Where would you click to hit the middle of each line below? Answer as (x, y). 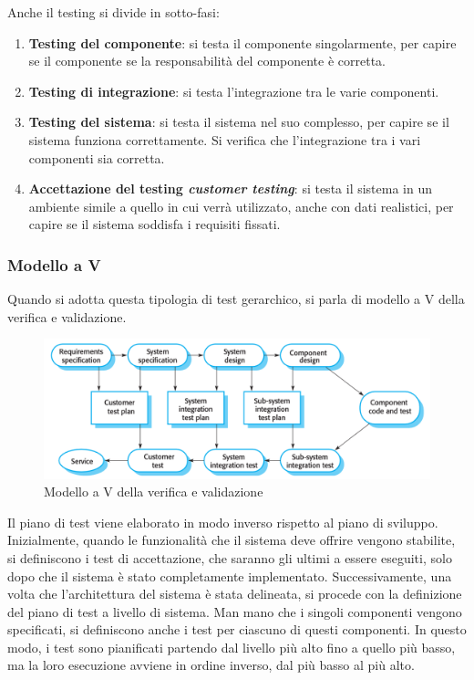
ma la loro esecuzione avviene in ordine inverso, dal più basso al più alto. (211, 665)
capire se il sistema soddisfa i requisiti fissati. (155, 224)
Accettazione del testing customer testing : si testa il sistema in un (230, 188)
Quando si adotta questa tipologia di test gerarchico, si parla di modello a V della (236, 299)
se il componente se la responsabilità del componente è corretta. (207, 61)
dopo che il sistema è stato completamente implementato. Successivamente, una (230, 575)
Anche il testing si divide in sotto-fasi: (113, 12)
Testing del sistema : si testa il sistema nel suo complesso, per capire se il (239, 122)
